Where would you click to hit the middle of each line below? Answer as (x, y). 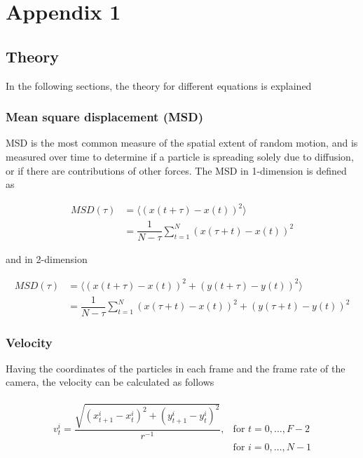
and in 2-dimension (47, 259)
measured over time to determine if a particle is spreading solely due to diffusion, (180, 156)
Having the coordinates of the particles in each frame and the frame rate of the (176, 368)
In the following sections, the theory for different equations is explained (159, 85)
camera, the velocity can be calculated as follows (110, 382)
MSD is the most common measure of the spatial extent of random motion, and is (182, 143)
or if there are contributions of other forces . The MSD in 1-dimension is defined (176, 170)
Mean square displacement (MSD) (105, 117)
